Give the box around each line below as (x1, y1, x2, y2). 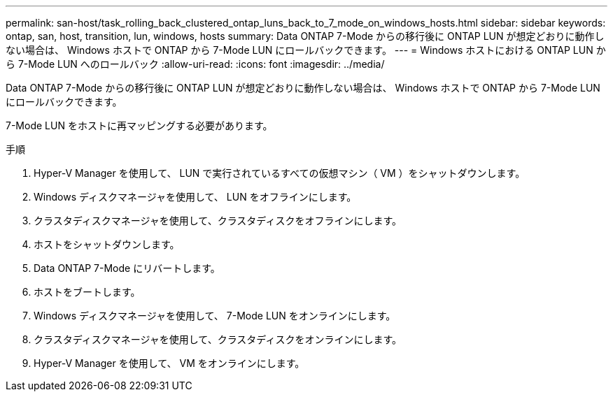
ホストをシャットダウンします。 (34, 238, 180, 250)
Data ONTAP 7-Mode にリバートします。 (34, 262, 220, 274)
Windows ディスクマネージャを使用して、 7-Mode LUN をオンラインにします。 (34, 310, 396, 322)
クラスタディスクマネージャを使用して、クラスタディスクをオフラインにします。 (34, 215, 402, 226)
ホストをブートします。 (34, 286, 141, 298)
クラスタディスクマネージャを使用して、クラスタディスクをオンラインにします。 (34, 333, 402, 345)
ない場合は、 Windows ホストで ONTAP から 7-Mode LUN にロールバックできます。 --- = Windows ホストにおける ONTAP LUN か (6, 44, 606, 56)
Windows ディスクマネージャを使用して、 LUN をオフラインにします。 (34, 191, 357, 203)
